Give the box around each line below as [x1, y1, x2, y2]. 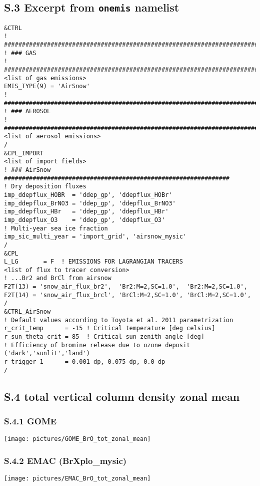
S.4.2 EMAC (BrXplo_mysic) [4, 454, 127, 466]
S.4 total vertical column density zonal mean [4, 388, 240, 404]
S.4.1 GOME [4, 415, 57, 427]
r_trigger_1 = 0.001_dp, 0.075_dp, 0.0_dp [4, 358, 165, 366]
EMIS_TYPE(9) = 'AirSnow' [4, 83, 90, 90]
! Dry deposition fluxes [4, 183, 86, 190]
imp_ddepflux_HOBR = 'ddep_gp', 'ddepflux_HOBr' [4, 191, 172, 198]
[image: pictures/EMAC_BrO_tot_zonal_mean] [4, 475, 151, 482]
